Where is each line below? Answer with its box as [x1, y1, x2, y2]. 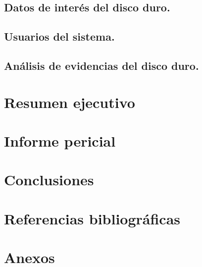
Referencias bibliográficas [4, 208, 181, 228]
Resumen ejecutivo [4, 92, 135, 112]
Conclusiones [4, 169, 94, 190]
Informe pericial [4, 130, 116, 151]
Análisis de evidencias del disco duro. [4, 57, 199, 73]
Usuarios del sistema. [4, 29, 115, 44]
